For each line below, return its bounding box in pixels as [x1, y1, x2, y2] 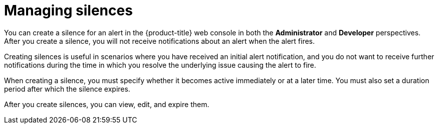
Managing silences [4, 2, 133, 19]
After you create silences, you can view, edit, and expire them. [4, 100, 209, 109]
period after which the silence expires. [4, 84, 130, 93]
